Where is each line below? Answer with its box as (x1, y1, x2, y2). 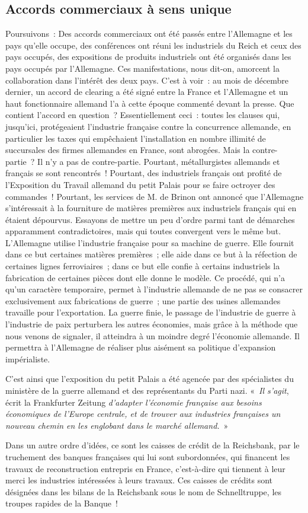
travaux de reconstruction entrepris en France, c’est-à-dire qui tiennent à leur (5, 462, 285, 474)
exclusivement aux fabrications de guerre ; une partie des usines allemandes (5, 294, 281, 307)
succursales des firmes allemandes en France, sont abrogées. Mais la (5, 144, 250, 156)
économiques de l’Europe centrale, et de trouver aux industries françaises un (5, 407, 281, 420)
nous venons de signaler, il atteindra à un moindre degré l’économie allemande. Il (5, 329, 300, 342)
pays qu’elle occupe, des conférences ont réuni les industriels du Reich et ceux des (5, 39, 301, 51)
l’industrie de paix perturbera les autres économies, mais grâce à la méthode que (5, 318, 298, 330)
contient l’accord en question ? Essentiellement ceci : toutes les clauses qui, (5, 109, 280, 121)
